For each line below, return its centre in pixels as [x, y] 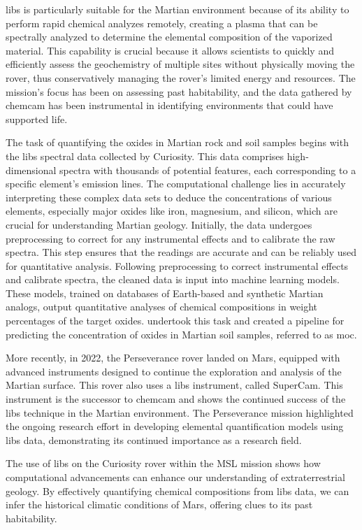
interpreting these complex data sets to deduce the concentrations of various [169, 197]
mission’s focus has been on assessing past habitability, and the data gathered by [179, 91]
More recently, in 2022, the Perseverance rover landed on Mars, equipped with [173, 358]
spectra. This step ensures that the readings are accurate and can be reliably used [181, 252]
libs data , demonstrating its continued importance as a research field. [154, 439]
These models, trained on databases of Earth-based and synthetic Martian [165, 293]
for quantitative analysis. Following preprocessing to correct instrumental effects [177, 265]
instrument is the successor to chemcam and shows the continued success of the [176, 399]
